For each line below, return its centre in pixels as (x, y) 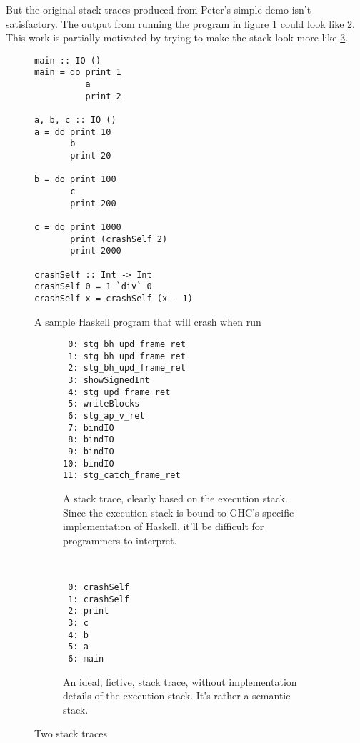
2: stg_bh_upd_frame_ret (127, 368)
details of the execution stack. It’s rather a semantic (177, 695)
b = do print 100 (75, 180)
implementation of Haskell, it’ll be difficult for (164, 526)
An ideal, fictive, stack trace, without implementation (180, 681)
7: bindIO (91, 428)
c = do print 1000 (78, 227)
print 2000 (96, 251)
